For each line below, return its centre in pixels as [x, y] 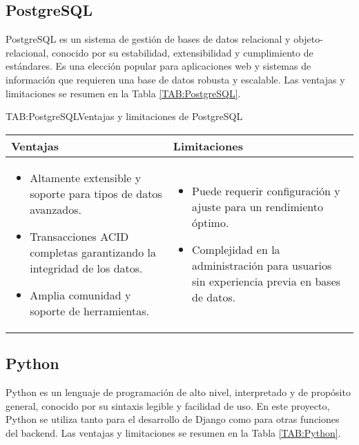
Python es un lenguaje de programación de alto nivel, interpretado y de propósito [178, 392]
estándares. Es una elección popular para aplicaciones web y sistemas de [158, 66]
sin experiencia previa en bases [266, 281]
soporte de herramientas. [89, 310]
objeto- [308, 39]
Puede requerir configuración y [266, 191]
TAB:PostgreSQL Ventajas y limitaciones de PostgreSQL [124, 116]
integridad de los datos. [86, 268]
